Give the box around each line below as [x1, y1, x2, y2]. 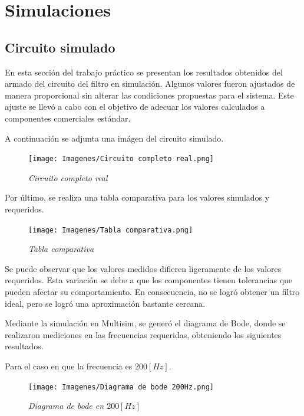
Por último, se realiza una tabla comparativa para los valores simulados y [5, 191, 270, 204]
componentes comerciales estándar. [5, 112, 131, 124]
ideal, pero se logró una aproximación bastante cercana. [5, 297, 206, 309]
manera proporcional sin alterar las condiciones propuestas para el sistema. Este [5, 89, 294, 101]
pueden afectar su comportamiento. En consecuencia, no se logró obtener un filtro [5, 286, 300, 298]
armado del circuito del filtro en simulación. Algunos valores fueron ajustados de [5, 77, 295, 90]
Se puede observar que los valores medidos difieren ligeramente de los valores [5, 262, 282, 274]
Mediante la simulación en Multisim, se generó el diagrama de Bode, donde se [5, 317, 286, 329]
